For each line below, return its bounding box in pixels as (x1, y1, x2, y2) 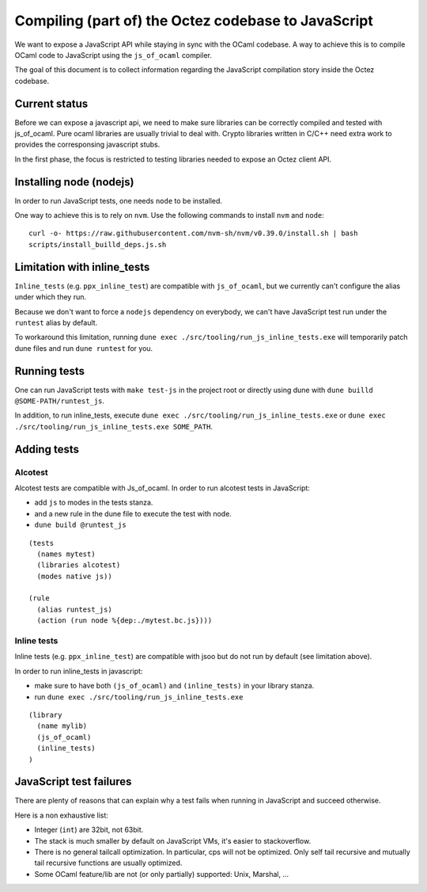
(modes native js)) (36, 571, 112, 581)
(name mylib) (36, 722, 88, 730)
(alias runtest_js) (36, 604, 112, 614)
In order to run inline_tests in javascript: (14, 666, 143, 676)
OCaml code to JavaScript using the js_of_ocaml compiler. (14, 50, 213, 59)
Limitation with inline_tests (14, 260, 150, 273)
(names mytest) (36, 549, 96, 558)
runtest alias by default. (14, 318, 98, 327)
